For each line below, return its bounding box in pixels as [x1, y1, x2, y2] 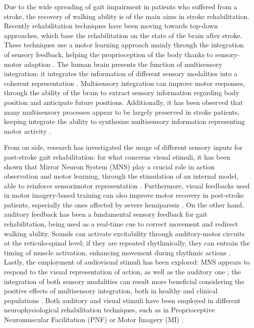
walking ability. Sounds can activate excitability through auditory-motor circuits [4, 228, 245, 238]
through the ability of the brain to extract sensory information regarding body [4, 87, 239, 98]
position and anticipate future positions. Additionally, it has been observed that [4, 97, 243, 107]
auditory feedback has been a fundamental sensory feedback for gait [4, 209, 208, 219]
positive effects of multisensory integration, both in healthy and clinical [4, 286, 218, 296]
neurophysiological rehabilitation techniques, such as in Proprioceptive [4, 305, 215, 315]
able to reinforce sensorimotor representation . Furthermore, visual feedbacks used [4, 180, 250, 190]
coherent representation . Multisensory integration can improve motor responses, [4, 78, 245, 88]
